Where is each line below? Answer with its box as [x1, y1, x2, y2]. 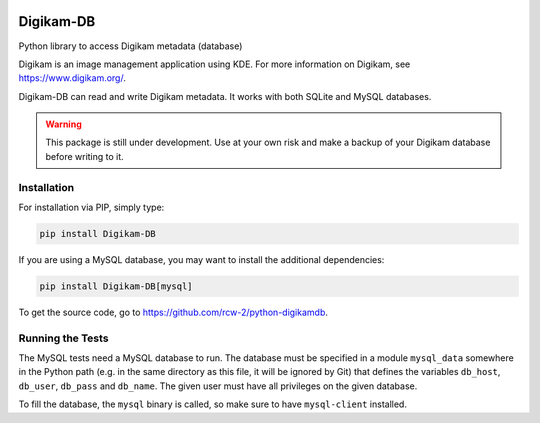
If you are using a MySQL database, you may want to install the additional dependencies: [18, 253, 385, 265]
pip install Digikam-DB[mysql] [39, 280, 194, 292]
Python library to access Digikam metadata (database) [18, 40, 243, 52]
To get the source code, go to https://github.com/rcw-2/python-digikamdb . [18, 306, 329, 318]
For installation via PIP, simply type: [18, 201, 165, 213]
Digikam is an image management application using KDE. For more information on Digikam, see [18, 58, 411, 70]
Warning [45, 118, 82, 130]
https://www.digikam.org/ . [18, 72, 127, 84]
